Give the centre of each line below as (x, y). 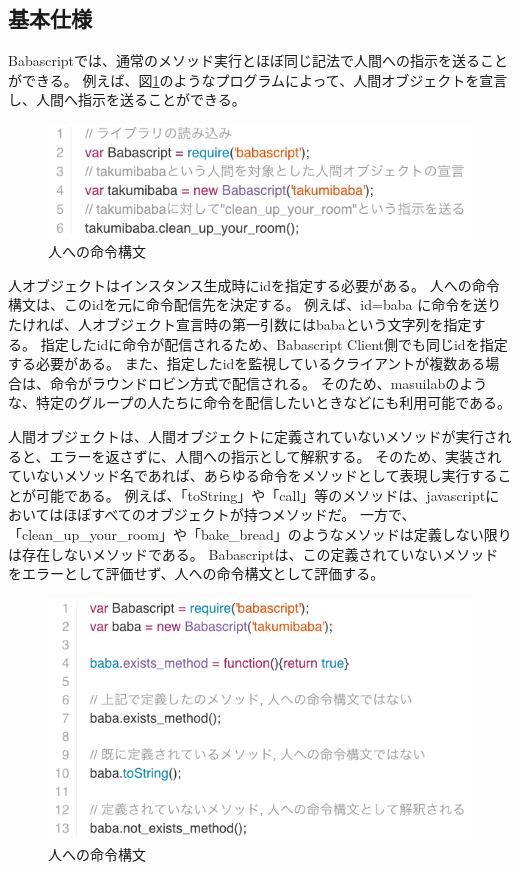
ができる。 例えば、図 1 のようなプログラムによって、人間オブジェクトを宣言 (258, 79)
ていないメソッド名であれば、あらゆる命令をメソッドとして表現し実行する (253, 475)
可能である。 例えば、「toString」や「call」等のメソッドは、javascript (260, 494)
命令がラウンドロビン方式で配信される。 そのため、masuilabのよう (268, 382)
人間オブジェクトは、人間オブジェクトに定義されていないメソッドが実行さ (253, 436)
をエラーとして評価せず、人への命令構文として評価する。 (196, 573)
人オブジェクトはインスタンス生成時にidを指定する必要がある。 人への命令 (254, 284)
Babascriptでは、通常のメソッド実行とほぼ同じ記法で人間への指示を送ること (258, 60)
